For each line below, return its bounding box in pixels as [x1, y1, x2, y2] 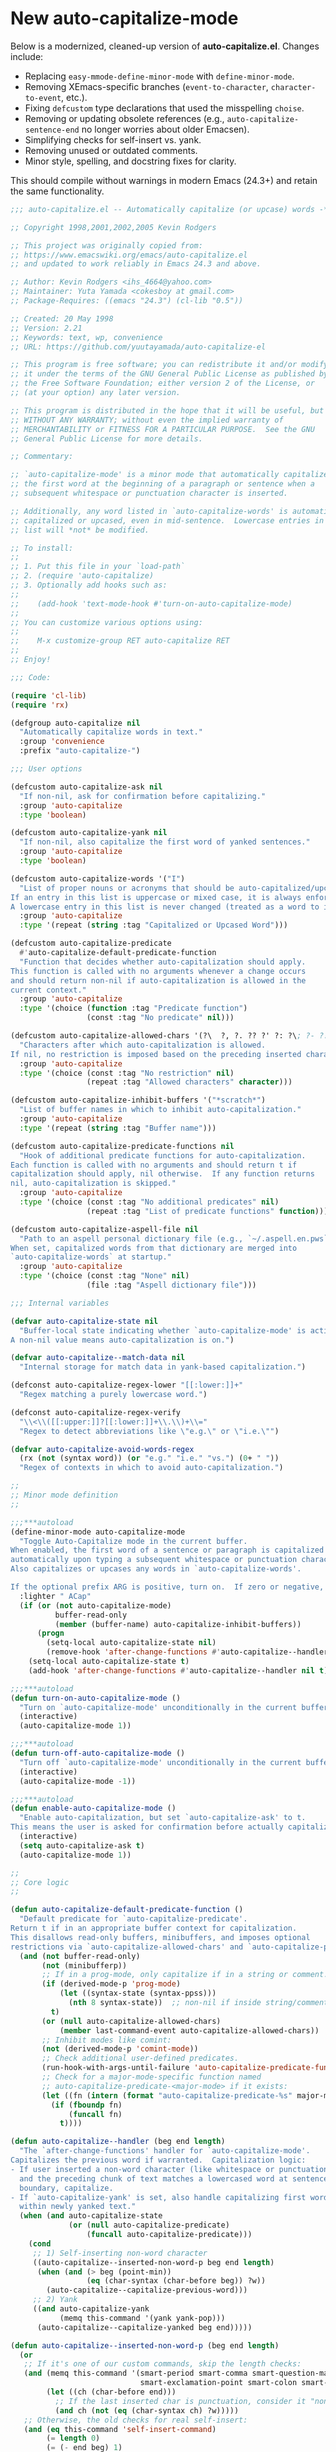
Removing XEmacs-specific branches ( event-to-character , [24, 80, 269, 92]
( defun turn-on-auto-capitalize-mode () [10, 1693, 182, 1703]
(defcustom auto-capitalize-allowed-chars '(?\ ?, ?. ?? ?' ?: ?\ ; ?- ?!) [10, 1031, 333, 1041]
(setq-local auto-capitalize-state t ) [28, 1657, 190, 1667]
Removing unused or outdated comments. [24, 144, 198, 156]
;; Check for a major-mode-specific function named [41, 2072, 262, 2082]
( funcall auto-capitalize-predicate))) [86, 2230, 253, 2240]
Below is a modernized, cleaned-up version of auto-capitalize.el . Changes [10, 40, 320, 52]
